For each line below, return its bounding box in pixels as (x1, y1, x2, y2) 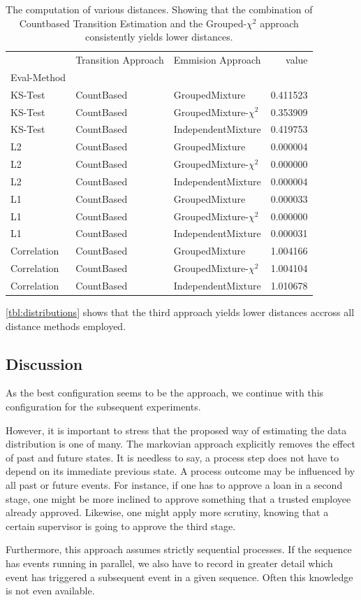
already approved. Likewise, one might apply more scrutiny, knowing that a (6, 505, 329, 520)
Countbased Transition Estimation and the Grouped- (19, 15, 247, 30)
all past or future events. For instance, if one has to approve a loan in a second (6, 478, 343, 492)
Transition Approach (75, 52, 164, 67)
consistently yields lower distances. (84, 29, 233, 44)
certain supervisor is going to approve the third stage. (6, 518, 236, 533)
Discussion (6, 352, 83, 374)
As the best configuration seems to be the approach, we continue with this (6, 385, 324, 400)
